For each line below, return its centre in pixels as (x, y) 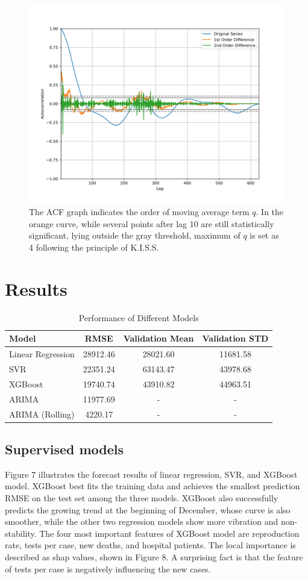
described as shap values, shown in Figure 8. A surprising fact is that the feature (154, 556)
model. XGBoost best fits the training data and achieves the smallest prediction (152, 486)
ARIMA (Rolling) (42, 414)
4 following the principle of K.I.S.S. (94, 247)
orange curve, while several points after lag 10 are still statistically (152, 223)
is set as (264, 235)
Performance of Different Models (139, 317)
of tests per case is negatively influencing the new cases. (108, 568)
